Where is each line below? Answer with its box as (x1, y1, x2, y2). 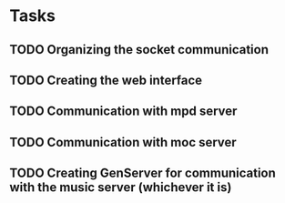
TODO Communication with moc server (9, 134, 237, 150)
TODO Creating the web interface (9, 72, 203, 87)
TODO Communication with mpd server (9, 104, 238, 119)
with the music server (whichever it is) (9, 179, 232, 196)
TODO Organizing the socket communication (9, 42, 270, 57)
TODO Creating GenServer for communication (9, 166, 276, 181)
